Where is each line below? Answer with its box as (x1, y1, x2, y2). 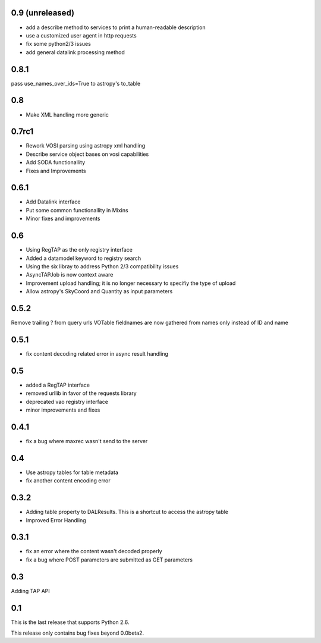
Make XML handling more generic (26, 111, 109, 118)
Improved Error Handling (26, 516, 86, 523)
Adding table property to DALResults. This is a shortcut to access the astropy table (26, 509, 229, 516)
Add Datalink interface (26, 198, 81, 205)
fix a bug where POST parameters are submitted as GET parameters (26, 556, 193, 563)
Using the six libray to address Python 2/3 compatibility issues (26, 262, 179, 270)
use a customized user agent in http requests (26, 32, 137, 39)
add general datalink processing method (26, 48, 125, 56)
